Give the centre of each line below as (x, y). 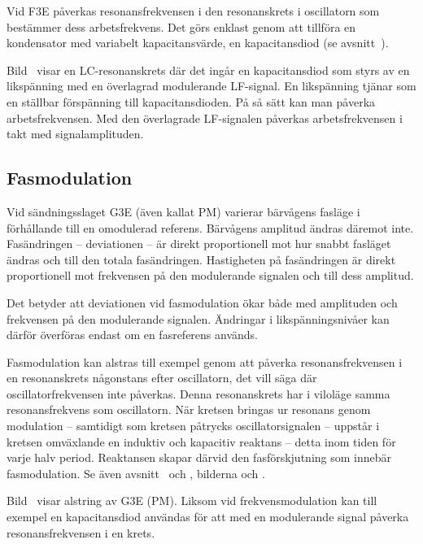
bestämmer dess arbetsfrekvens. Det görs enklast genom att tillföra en (181, 26)
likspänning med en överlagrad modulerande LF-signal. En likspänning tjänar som (211, 86)
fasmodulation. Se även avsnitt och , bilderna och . (136, 473)
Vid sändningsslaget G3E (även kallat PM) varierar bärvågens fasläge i (183, 211)
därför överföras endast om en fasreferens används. (133, 335)
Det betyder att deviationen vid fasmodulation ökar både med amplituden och (202, 302)
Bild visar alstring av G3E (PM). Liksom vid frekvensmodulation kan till (192, 500)
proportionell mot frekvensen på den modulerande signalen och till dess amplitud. (210, 275)
